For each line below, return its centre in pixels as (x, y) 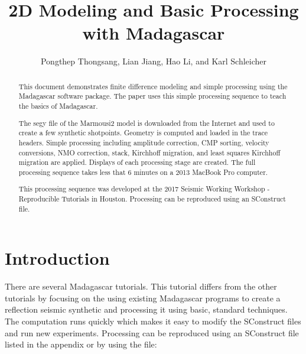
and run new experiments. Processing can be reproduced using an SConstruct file (152, 332)
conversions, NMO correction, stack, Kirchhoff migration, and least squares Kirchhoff (149, 152)
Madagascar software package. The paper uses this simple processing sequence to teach (152, 96)
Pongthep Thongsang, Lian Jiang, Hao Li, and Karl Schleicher (154, 61)
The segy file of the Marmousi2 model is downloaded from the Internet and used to (147, 123)
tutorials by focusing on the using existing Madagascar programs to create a (143, 298)
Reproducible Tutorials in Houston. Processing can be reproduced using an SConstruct (152, 199)
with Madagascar (154, 33)
